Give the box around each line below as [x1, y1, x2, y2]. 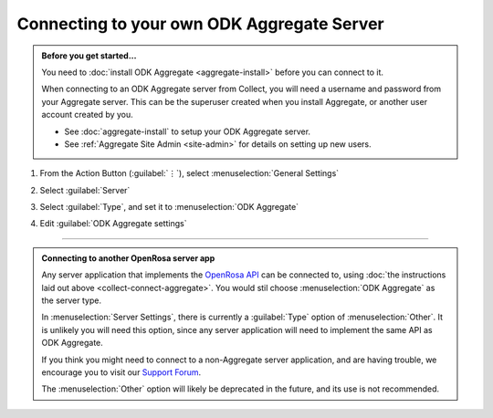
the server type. [41, 295, 102, 306]
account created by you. [41, 110, 134, 120]
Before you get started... [41, 50, 137, 61]
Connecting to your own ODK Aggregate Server [16, 14, 384, 34]
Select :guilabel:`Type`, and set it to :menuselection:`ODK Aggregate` [39, 202, 299, 213]
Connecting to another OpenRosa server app [41, 252, 215, 264]
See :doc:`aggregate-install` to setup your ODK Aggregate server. [64, 126, 310, 137]
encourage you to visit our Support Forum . [41, 366, 202, 378]
